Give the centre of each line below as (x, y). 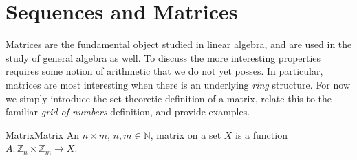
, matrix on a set (186, 134)
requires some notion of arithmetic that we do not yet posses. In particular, (164, 71)
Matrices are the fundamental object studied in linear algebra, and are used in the (179, 44)
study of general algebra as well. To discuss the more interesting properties (163, 57)
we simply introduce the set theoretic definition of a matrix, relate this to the (169, 98)
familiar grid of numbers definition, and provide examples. (128, 112)
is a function (261, 134)
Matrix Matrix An (43, 134)
